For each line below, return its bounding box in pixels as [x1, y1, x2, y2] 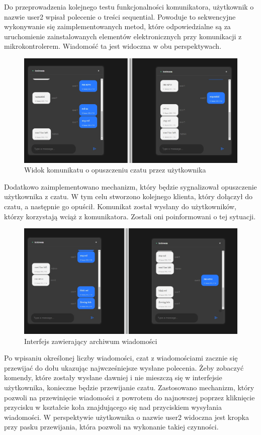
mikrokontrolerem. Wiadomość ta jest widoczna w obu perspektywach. [4, 41, 222, 51]
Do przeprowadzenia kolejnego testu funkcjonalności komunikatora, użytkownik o [4, 2, 254, 12]
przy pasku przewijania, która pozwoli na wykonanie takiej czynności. [4, 421, 219, 432]
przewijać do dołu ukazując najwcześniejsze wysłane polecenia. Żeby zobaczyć [4, 362, 244, 373]
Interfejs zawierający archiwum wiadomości [24, 335, 157, 346]
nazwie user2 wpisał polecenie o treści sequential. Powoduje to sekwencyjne [4, 11, 236, 22]
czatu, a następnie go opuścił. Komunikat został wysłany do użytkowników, [4, 201, 237, 211]
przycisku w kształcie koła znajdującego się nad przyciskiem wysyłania [4, 402, 222, 412]
